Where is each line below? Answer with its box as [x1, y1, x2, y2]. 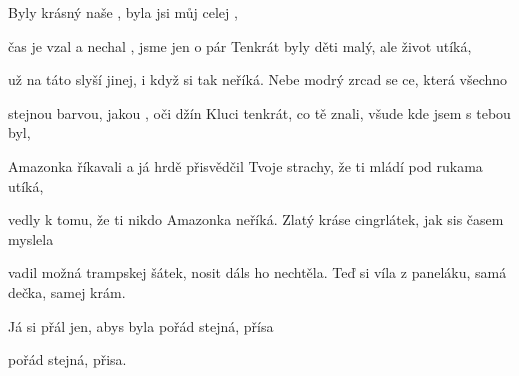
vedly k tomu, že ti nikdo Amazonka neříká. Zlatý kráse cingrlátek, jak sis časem [8, 209, 504, 230]
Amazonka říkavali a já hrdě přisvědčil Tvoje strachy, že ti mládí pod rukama [8, 155, 483, 176]
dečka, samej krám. [8, 281, 126, 302]
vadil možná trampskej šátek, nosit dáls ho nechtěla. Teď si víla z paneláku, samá [8, 262, 507, 283]
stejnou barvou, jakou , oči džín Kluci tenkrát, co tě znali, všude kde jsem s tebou [8, 102, 511, 123]
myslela [8, 228, 54, 249]
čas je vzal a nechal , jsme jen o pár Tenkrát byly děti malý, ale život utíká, [8, 35, 472, 56]
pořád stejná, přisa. [8, 349, 127, 370]
